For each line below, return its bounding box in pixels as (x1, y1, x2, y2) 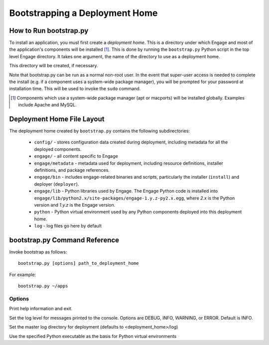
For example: (9, 271, 36, 277)
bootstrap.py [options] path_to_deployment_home (18, 260, 139, 266)
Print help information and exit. (9, 306, 73, 312)
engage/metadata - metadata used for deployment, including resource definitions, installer (34, 160, 224, 166)
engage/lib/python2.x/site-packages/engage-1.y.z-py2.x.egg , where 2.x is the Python (34, 195, 235, 201)
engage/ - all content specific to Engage (34, 153, 118, 159)
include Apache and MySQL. (18, 102, 77, 108)
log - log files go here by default (34, 223, 102, 229)
